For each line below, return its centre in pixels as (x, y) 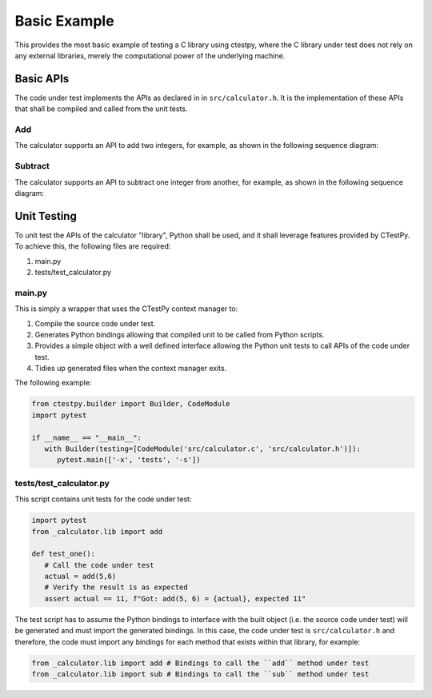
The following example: (53, 383)
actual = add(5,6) (80, 576)
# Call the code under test (100, 565)
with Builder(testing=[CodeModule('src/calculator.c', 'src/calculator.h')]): (203, 449)
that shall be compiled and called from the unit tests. (101, 109)
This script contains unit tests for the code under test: (103, 499)
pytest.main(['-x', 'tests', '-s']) (129, 460)
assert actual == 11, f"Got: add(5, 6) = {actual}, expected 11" (175, 598)
